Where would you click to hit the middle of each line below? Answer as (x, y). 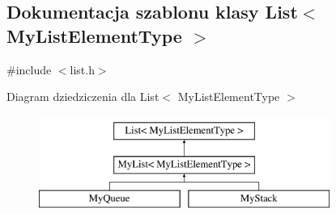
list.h (82, 69)
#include (29, 69)
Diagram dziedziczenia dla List (83, 97)
